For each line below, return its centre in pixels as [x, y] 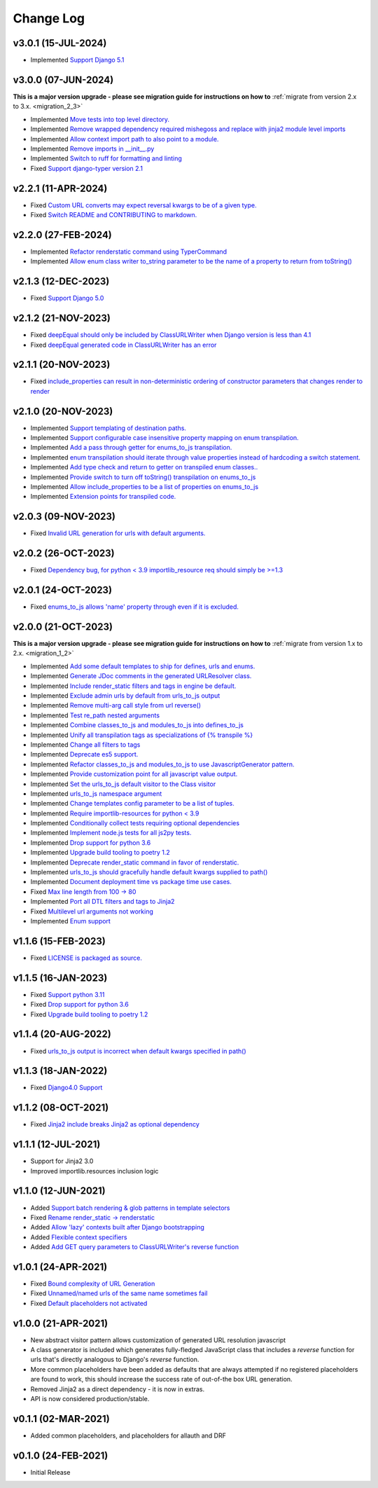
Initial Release [50, 1472]
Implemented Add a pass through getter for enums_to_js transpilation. [131, 448]
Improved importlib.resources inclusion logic [94, 1171]
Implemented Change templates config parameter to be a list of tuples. [132, 804]
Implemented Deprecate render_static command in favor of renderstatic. [135, 862]
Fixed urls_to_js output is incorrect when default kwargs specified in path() [138, 1051]
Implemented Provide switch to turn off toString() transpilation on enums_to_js [143, 477]
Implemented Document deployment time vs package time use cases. [131, 882]
